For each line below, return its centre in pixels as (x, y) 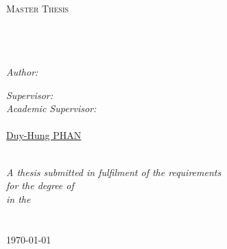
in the (19, 198)
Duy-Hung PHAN (44, 135)
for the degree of (40, 185)
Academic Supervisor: (51, 108)
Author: (22, 71)
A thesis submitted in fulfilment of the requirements (114, 172)
